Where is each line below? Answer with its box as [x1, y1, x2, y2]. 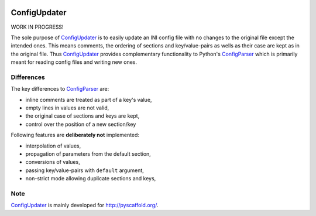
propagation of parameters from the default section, [25, 150, 152, 157]
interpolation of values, [25, 142, 81, 149]
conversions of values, [25, 159, 80, 166]
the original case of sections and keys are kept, [25, 112, 140, 119]
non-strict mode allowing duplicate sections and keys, [25, 175, 156, 182]
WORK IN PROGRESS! [11, 23, 64, 30]
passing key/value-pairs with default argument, [25, 167, 145, 174]
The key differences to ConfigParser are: [11, 85, 109, 92]
